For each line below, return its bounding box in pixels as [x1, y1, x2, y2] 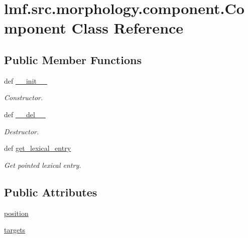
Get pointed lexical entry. [4, 159, 81, 170]
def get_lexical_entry [4, 143, 71, 153]
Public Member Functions [4, 52, 142, 67]
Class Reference [71, 18, 184, 38]
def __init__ [4, 75, 47, 86]
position [4, 207, 29, 218]
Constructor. [4, 92, 43, 103]
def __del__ [4, 109, 46, 119]
